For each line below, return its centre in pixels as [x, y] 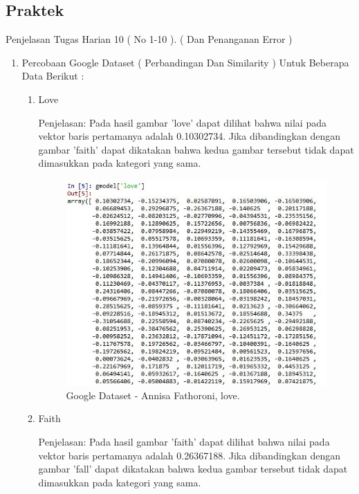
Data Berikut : [53, 76]
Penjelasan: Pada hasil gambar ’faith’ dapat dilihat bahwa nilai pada [184, 442]
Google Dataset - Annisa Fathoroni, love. [153, 395]
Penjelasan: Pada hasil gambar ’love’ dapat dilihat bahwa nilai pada [182, 122]
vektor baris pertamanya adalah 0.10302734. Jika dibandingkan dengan [189, 136]
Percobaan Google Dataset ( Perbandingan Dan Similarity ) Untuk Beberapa [185, 62]
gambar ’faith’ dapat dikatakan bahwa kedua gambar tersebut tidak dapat [196, 149]
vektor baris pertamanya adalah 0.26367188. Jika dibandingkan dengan [189, 455]
